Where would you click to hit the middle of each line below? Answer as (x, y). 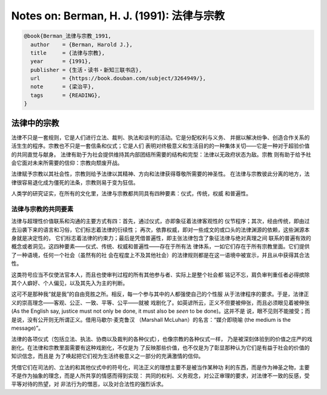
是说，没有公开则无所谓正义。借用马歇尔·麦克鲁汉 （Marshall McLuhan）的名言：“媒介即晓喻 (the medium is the (151, 319)
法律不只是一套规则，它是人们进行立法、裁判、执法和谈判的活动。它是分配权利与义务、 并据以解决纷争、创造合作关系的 (160, 137)
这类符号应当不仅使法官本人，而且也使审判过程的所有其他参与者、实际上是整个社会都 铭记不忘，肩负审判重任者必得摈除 (160, 275)
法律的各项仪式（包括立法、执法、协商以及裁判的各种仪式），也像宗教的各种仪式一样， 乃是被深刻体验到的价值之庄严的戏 (162, 339)
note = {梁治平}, (62, 87)
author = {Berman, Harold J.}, (82, 44)
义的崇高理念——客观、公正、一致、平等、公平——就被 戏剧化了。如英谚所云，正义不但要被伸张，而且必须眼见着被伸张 (160, 302)
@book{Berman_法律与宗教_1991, (68, 36)
